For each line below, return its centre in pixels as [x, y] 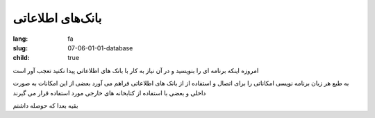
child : [22, 58]
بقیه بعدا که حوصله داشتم [45, 105]
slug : [20, 48]
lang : [20, 39]
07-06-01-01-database [100, 48]
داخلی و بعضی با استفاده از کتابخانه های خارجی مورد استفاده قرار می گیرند [109, 92]
